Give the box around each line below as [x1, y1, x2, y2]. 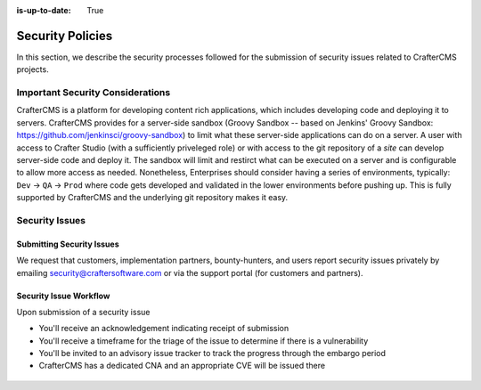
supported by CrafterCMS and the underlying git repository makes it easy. [16, 192, 289, 203]
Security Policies [16, 28, 113, 44]
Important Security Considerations [16, 86, 171, 99]
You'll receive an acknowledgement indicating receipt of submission [38, 323, 289, 334]
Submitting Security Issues [16, 239, 119, 249]
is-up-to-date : [16, 5, 71, 15]
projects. [16, 64, 49, 75]
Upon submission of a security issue [16, 306, 151, 317]
